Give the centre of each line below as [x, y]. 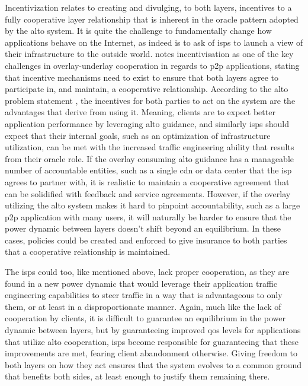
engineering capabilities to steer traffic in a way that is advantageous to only [144, 295]
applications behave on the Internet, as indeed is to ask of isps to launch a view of [154, 42]
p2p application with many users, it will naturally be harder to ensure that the [148, 216]
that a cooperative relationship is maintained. [88, 251]
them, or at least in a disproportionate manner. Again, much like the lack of [143, 306]
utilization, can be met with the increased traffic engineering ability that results [150, 147]
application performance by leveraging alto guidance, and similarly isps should [147, 123]
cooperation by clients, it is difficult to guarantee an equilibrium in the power [145, 318]
